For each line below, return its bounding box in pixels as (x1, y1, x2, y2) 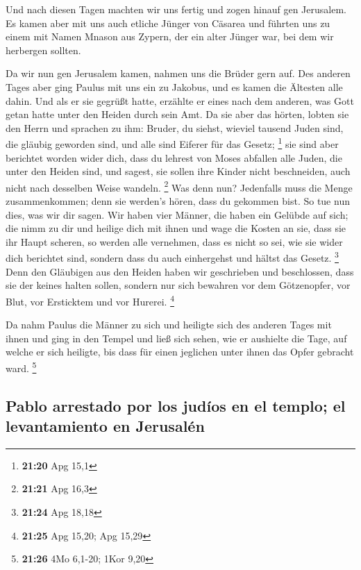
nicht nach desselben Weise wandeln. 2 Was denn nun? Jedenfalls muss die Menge (6, 178, 353, 194)
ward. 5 (6, 358, 37, 375)
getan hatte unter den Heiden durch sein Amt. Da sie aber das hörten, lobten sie (6, 107, 349, 121)
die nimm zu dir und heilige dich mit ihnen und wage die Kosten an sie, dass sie (6, 221, 346, 235)
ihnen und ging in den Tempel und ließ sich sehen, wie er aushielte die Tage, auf (6, 330, 347, 345)
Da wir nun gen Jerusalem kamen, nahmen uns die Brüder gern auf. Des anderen (6, 66, 351, 81)
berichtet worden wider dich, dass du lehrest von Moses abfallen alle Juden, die (6, 150, 342, 165)
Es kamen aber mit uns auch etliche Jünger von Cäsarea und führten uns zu (6, 15, 330, 30)
